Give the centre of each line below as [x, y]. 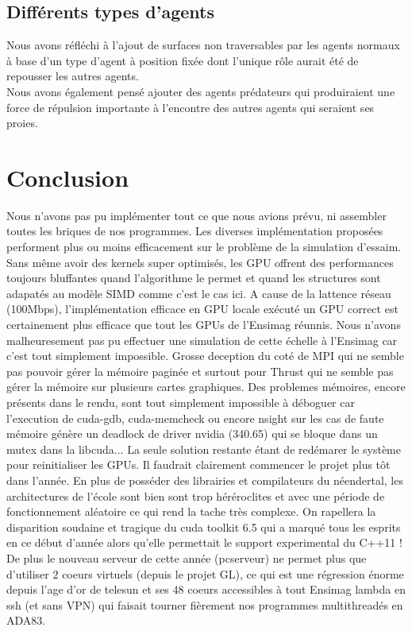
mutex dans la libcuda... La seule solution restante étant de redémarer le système [204, 449]
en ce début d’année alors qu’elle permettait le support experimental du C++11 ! [204, 542]
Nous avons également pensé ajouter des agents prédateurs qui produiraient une [201, 91]
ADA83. [26, 620]
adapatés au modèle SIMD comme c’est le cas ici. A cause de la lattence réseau [199, 293]
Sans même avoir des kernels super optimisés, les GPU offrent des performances [200, 262]
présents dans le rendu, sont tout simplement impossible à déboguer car [181, 403]
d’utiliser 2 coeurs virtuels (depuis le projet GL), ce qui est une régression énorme [205, 573]
